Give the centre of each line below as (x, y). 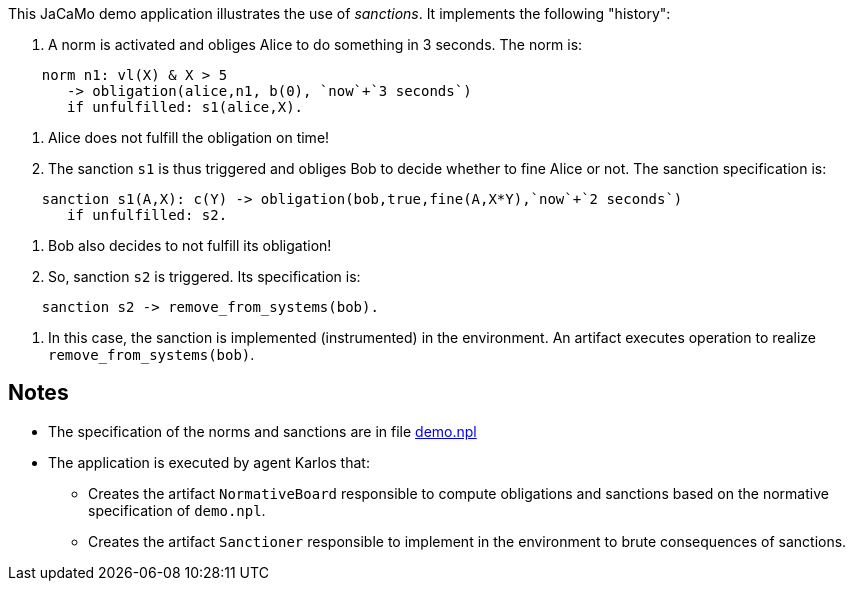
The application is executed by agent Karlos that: (209, 462)
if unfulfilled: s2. (147, 215)
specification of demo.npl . (177, 510)
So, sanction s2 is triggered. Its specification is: (204, 276)
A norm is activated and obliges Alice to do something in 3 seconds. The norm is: (315, 44)
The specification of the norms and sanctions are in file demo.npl (262, 431)
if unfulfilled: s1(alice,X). (185, 107)
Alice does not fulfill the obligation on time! (189, 137)
